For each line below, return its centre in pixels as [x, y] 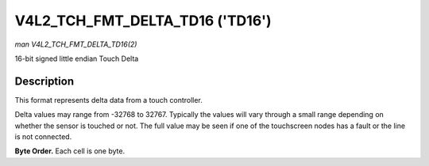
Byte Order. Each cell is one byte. [70, 151]
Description [44, 81]
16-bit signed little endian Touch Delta [77, 58]
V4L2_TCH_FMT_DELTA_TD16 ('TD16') [143, 21]
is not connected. [43, 137]
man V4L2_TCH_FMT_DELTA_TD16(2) [76, 44]
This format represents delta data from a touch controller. [108, 100]
